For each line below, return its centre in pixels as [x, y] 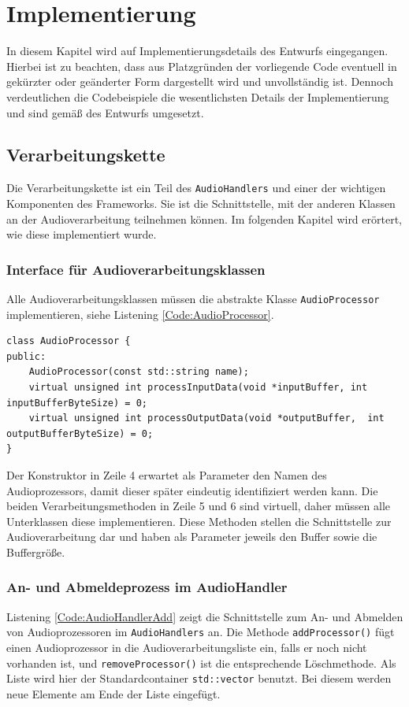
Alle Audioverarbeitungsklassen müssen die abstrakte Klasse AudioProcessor [193, 298]
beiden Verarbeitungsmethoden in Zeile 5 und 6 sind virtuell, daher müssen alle [199, 506]
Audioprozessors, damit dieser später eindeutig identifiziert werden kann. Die [192, 490]
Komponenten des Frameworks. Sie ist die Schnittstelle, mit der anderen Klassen [201, 203]
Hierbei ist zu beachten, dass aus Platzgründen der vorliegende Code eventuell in [202, 66]
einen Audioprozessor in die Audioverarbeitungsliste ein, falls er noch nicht [187, 647]
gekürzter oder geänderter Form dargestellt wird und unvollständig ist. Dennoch [200, 81]
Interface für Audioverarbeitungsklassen [136, 269]
